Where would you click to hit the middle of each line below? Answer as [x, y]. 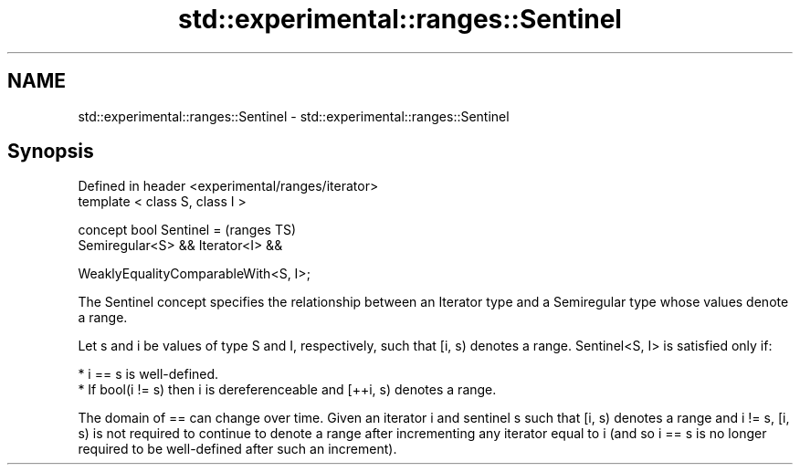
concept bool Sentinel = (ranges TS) [187, 230]
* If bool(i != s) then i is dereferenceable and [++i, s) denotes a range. [287, 390]
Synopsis [51, 152]
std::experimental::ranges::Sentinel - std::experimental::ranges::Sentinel [294, 116]
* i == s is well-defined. [148, 374]
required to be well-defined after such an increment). [237, 449]
